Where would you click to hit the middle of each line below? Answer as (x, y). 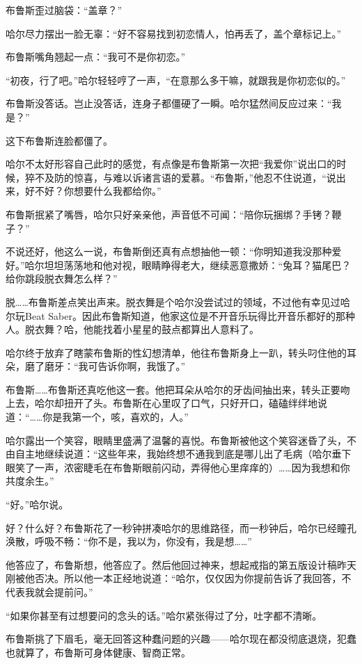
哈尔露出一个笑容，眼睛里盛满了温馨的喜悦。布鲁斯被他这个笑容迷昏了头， (176, 440)
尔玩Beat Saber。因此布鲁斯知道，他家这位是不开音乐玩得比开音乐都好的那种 (180, 315)
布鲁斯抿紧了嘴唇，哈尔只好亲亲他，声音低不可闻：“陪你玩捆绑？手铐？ (169, 214)
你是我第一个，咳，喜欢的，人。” (116, 417)
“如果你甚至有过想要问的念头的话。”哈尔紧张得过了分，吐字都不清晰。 (164, 615)
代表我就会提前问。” (49, 592)
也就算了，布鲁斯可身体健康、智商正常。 (98, 652)
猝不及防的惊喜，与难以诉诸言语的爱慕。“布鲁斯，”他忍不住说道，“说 (180, 177)
